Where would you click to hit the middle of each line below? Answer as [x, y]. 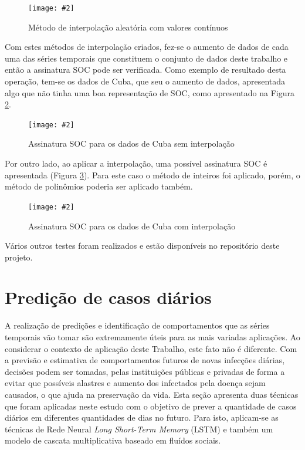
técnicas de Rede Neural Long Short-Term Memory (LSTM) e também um [139, 429]
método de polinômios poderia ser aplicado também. [99, 186]
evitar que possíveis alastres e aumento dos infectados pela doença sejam [135, 383]
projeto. [19, 257]
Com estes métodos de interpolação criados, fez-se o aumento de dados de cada [147, 47]
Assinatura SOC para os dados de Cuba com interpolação [132, 226]
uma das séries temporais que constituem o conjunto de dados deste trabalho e [146, 58]
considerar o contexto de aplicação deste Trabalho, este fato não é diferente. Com [151, 348]
